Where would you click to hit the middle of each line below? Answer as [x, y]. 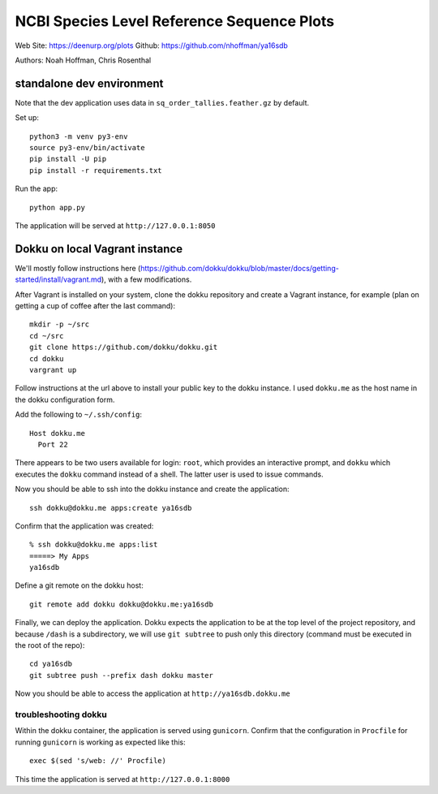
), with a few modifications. [147, 279]
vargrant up [53, 370]
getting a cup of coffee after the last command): [95, 306]
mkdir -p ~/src [60, 324]
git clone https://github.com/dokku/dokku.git [124, 347]
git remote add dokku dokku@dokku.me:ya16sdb [122, 604]
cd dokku [47, 358]
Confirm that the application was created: [84, 526]
